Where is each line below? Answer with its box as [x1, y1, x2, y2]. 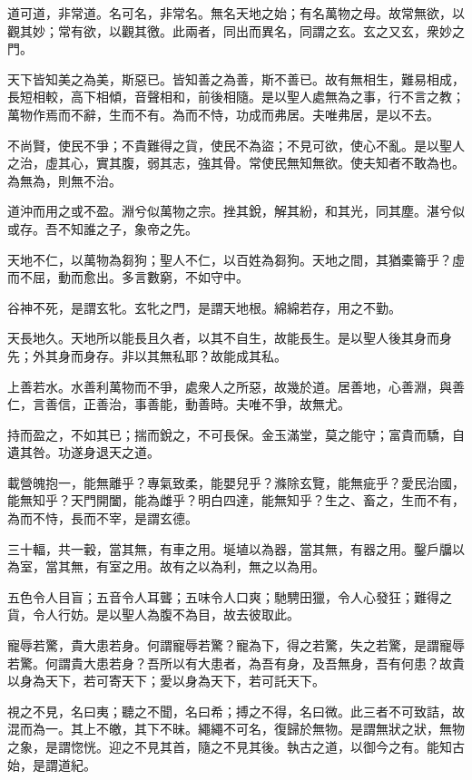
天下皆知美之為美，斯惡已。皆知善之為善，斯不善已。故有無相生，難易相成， [7, 69, 465, 88]
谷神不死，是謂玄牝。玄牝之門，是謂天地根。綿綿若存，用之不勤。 [7, 297, 401, 317]
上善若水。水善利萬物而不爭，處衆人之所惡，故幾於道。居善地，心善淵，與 [7, 376, 452, 395]
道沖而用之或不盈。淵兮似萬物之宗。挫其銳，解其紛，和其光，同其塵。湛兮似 [7, 201, 465, 220]
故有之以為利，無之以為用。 [159, 557, 325, 576]
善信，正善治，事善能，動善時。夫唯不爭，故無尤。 [44, 395, 350, 414]
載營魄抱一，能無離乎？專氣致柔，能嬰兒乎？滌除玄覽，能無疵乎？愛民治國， [7, 473, 465, 492]
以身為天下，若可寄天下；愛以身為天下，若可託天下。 [7, 671, 325, 690]
